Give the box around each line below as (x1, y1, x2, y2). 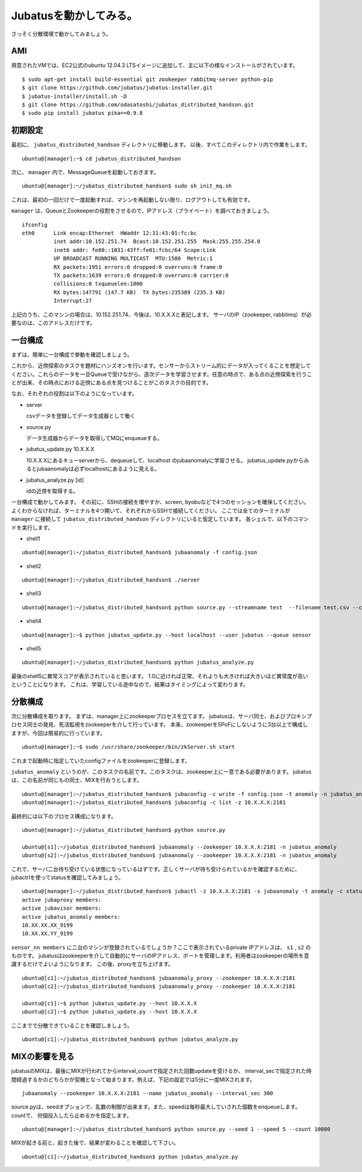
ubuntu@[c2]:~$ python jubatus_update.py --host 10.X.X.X (22, 1008, 197, 1015)
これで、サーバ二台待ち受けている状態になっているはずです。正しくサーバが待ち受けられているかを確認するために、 (11, 865, 300, 873)
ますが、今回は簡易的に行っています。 (11, 729, 106, 737)
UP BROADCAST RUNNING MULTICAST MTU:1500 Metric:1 (53, 255, 213, 262)
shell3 (26, 590, 42, 597)
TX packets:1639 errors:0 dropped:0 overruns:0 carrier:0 (53, 272, 229, 279)
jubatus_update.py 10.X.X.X (26, 445, 95, 453)
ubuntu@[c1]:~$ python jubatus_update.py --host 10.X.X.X (22, 1000, 197, 1007)
